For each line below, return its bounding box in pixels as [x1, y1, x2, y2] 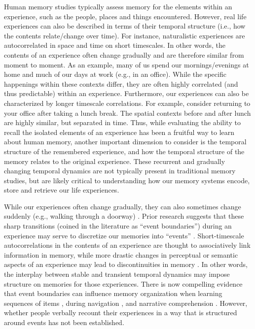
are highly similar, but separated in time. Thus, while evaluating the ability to [4, 117, 241, 128]
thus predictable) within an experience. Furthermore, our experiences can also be [4, 88, 249, 99]
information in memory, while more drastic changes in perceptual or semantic [4, 249, 238, 260]
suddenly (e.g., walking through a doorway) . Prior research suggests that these [4, 211, 244, 221]
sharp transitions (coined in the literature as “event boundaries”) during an [4, 221, 232, 231]
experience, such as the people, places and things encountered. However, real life [4, 11, 247, 21]
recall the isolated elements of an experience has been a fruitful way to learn [4, 127, 235, 137]
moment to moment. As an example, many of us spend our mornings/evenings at [4, 59, 249, 69]
